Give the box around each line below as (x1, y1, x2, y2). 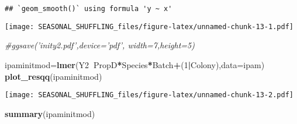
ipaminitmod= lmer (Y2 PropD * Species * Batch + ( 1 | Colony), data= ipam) (5, 58, 265, 70)
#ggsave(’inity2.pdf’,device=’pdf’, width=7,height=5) (5, 39, 195, 51)
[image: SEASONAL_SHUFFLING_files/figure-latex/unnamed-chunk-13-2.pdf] (5, 91, 293, 100)
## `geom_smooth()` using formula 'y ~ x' (5, 5, 172, 13)
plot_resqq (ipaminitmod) (5, 70, 102, 82)
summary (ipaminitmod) (5, 107, 95, 119)
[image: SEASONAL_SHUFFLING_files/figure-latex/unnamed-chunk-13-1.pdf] (5, 22, 293, 31)
